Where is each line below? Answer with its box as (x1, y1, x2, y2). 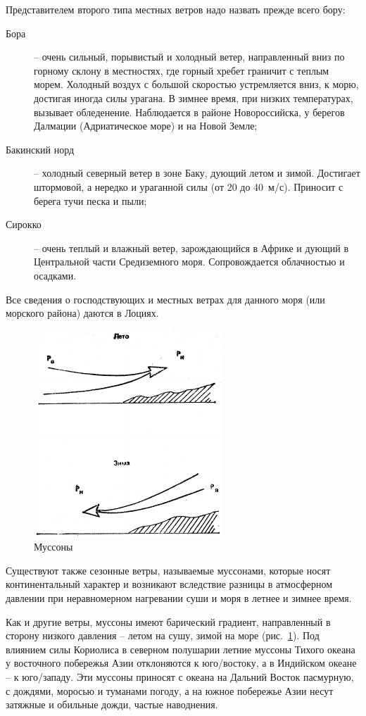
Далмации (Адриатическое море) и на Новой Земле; (34, 118, 258, 133)
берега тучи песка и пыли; (34, 193, 147, 208)
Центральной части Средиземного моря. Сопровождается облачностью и (34, 254, 345, 269)
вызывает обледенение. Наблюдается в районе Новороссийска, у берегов (34, 104, 345, 119)
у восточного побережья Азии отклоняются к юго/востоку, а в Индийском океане (6, 655, 357, 670)
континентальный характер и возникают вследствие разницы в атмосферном (6, 577, 333, 591)
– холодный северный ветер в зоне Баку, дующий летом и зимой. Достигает (34, 165, 360, 180)
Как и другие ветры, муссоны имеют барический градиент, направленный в (6, 614, 331, 629)
